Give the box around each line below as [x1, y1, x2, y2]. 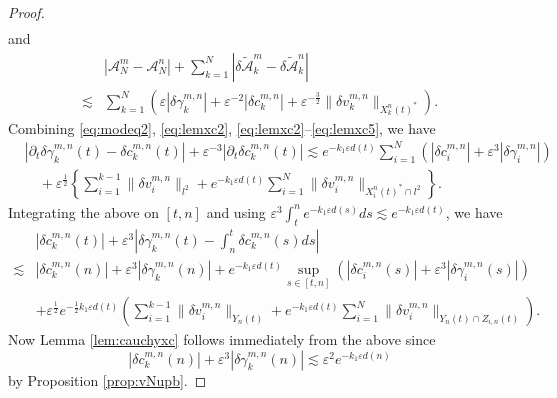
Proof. [8, 2, 45, 22]
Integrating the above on [8, 201, 159, 222]
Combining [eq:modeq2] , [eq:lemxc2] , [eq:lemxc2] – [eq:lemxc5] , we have [8, 117, 436, 138]
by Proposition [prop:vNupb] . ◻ [8, 369, 207, 390]
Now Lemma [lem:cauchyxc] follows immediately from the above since [8, 329, 436, 350]
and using [206, 201, 266, 222]
